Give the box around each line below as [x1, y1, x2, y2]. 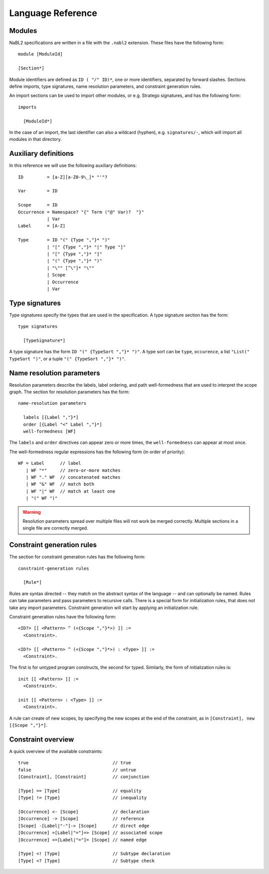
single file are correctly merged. [22, 525, 88, 531]
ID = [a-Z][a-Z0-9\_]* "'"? [18, 174, 108, 180]
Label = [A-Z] [18, 223, 66, 229]
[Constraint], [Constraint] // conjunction [18, 774, 149, 780]
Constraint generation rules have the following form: [9, 614, 117, 620]
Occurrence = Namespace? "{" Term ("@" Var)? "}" [18, 209, 144, 215]
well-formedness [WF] [23, 429, 76, 434]
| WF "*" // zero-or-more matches [25, 467, 121, 473]
